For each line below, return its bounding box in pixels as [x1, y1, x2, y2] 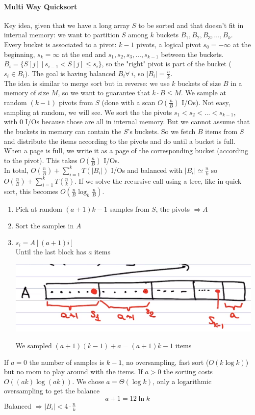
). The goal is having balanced [25, 68, 116, 78]
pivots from [58, 97, 93, 107]
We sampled [15, 340, 52, 350]
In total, [4, 165, 29, 175]
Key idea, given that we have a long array [4, 20, 130, 30]
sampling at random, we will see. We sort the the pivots [4, 107, 172, 117]
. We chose [72, 376, 104, 386]
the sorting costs [163, 366, 213, 377]
